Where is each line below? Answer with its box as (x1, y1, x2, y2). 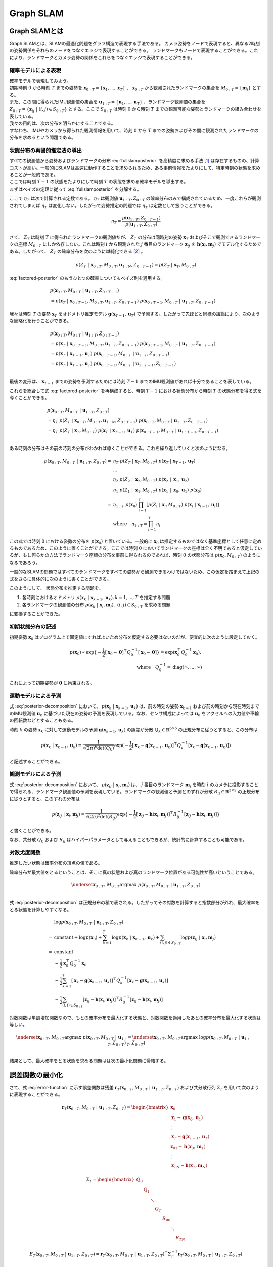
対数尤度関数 (9, 849, 41, 856)
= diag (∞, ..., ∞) (167, 664, 202, 670)
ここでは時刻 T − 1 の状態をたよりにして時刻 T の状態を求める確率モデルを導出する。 (9, 179, 189, 185)
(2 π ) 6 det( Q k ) (85, 744, 114, 752)
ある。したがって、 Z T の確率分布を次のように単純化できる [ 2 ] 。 (9, 248, 146, 255)
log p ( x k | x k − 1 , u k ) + (111, 934, 160, 941)
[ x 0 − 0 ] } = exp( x (138, 649, 178, 656)
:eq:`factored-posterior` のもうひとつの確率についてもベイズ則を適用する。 (9, 275, 165, 281)
